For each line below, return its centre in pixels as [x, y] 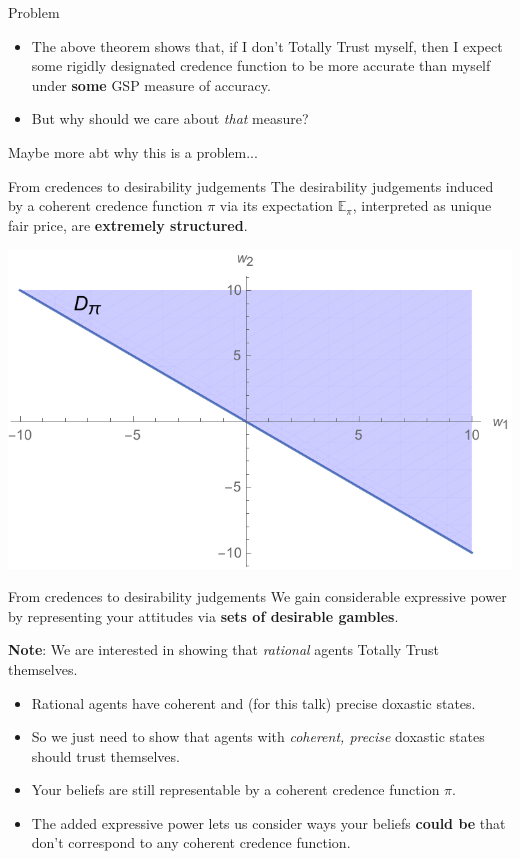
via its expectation [276, 205]
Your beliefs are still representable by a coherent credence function [235, 789]
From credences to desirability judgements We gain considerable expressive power [257, 596]
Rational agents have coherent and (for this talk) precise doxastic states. [253, 702]
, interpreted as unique [422, 205]
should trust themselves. [105, 755]
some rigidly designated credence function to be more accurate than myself [261, 65]
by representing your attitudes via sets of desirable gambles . [203, 615]
